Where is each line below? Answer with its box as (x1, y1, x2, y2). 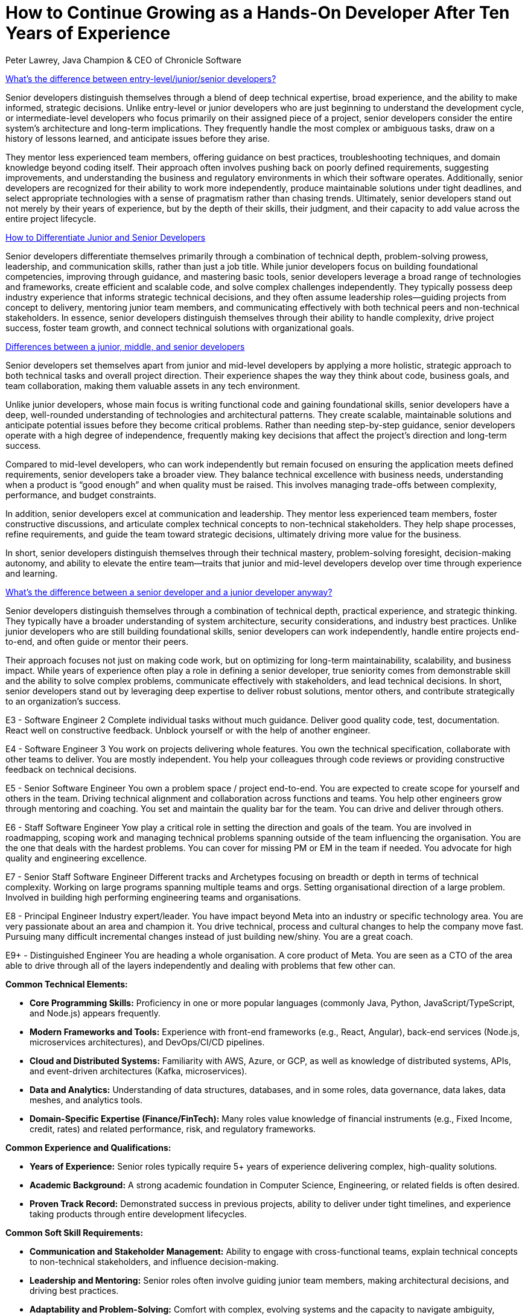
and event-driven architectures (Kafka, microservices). (30, 1065, 247, 1076)
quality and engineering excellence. (5, 852, 147, 863)
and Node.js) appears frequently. (30, 1007, 161, 1018)
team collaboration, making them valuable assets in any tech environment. (5, 380, 301, 391)
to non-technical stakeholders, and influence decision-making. (30, 1256, 279, 1267)
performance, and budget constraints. (5, 489, 157, 500)
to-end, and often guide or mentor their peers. (5, 636, 189, 647)
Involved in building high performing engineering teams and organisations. (5, 892, 301, 902)
